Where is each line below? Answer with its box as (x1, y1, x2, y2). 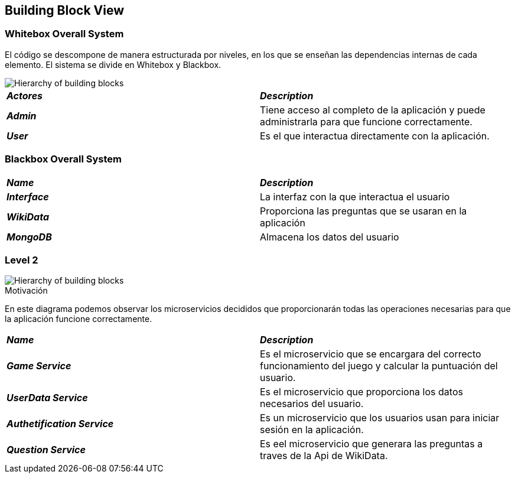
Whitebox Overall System (5, 28, 124, 40)
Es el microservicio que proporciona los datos (260, 386, 463, 398)
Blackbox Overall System (5, 153, 122, 165)
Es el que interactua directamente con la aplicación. (260, 129, 490, 142)
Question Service (6, 444, 86, 456)
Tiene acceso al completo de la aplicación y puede (260, 103, 485, 116)
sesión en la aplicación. (260, 424, 364, 436)
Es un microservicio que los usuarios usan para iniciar (260, 412, 500, 424)
